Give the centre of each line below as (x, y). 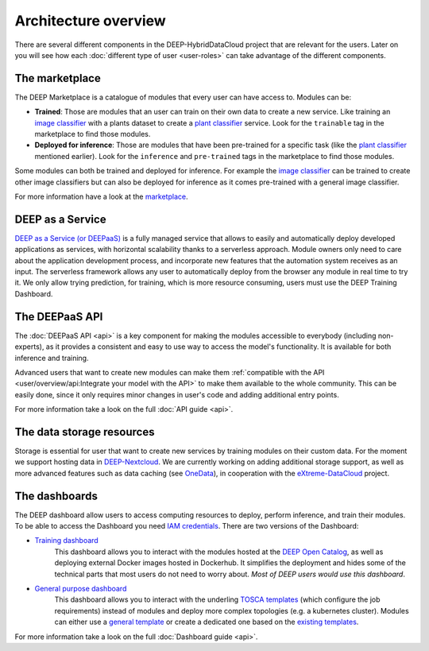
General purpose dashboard (81, 589)
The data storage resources (85, 432)
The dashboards (56, 496)
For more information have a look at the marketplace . (101, 196)
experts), (29, 347)
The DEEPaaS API (59, 317)
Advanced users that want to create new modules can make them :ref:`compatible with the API (170, 372)
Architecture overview (90, 21)
